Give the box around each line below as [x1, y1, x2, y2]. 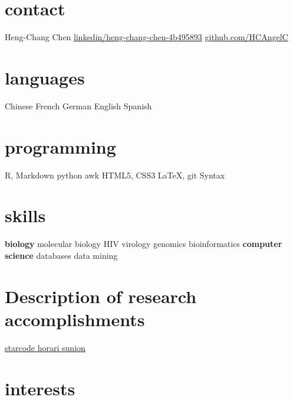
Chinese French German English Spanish [5, 99, 152, 112]
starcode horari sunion [5, 341, 85, 353]
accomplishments [5, 307, 145, 331]
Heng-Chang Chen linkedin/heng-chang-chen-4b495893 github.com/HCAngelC [5, 31, 288, 43]
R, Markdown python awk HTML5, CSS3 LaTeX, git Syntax [5, 168, 225, 181]
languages [5, 65, 85, 89]
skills [5, 203, 46, 227]
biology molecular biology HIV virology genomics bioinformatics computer [5, 238, 282, 250]
